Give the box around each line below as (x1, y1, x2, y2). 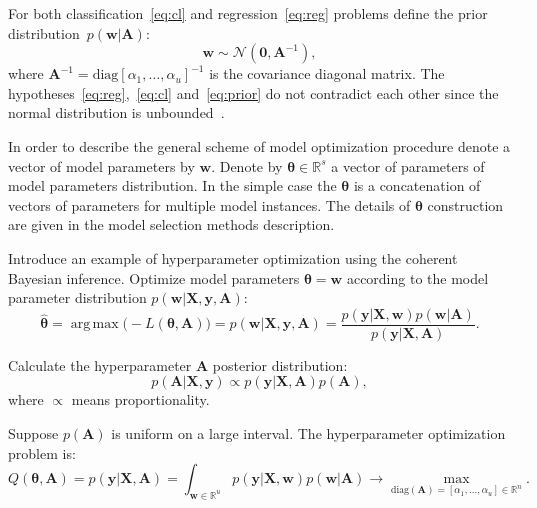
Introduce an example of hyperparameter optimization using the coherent (8, 247, 458, 268)
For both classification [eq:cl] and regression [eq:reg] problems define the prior (8, 3, 488, 23)
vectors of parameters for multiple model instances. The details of (8, 194, 411, 215)
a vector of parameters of (331, 155, 485, 176)
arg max (70, 317, 119, 332)
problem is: (8, 442, 76, 463)
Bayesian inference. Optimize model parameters (8, 267, 300, 288)
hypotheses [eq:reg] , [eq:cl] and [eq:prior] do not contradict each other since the (8, 82, 499, 103)
